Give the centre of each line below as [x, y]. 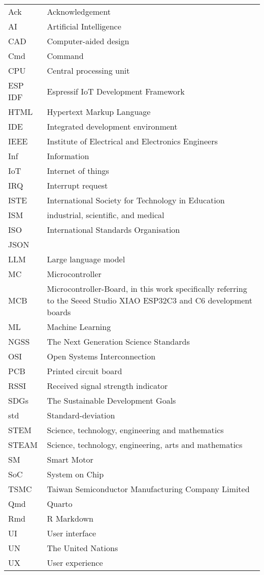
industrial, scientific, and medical [106, 215]
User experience [75, 563]
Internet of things [78, 171]
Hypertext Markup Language [99, 112]
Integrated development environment [112, 126]
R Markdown [70, 518]
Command [65, 56]
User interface [72, 533]
